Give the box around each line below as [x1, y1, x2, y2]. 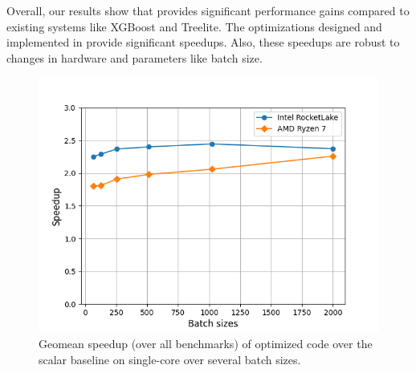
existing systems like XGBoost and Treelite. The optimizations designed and [6, 18, 382, 34]
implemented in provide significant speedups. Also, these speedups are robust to [6, 34, 400, 51]
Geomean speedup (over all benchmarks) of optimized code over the [39, 334, 373, 351]
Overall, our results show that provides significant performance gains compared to [6, 2, 410, 18]
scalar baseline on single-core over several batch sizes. [39, 351, 301, 367]
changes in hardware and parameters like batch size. [6, 49, 263, 66]
